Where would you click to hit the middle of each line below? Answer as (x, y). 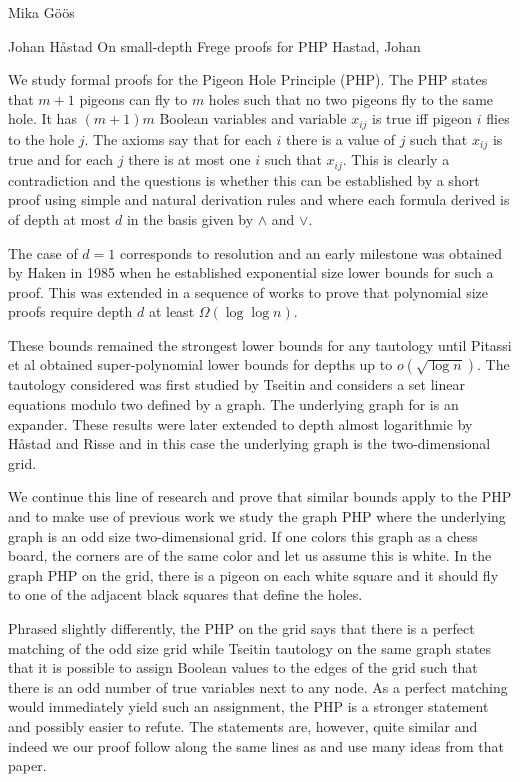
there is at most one (189, 159)
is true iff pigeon (422, 118)
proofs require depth (70, 311)
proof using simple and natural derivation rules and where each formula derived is (259, 199)
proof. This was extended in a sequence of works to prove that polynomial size (248, 291)
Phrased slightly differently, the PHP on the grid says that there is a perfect (241, 628)
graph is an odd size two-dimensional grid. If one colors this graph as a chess (243, 535)
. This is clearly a (396, 159)
